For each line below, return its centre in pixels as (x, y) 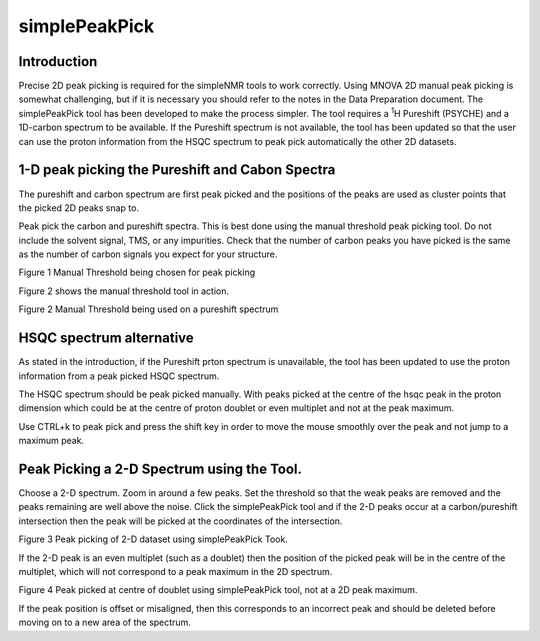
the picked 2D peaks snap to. (79, 207)
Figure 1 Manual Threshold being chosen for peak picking (136, 272)
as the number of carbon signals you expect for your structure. (148, 254)
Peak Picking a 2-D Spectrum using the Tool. (160, 468)
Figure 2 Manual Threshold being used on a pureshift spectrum (148, 309)
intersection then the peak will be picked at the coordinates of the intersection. (180, 521)
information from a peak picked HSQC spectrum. (119, 376)
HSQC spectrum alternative (106, 338)
